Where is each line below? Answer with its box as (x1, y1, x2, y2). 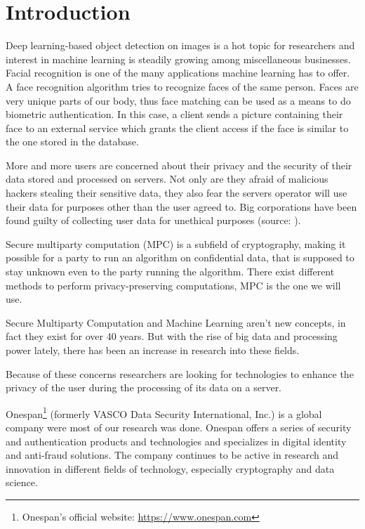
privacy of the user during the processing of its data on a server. (6, 380, 282, 395)
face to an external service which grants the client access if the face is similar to (6, 120, 349, 135)
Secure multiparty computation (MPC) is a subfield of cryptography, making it (6, 236, 346, 251)
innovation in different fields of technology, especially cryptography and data (6, 461, 335, 476)
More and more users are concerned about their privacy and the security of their (6, 157, 352, 172)
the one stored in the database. (6, 134, 139, 149)
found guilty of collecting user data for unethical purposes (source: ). (6, 213, 301, 228)
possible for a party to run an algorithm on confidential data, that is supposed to (6, 250, 354, 265)
